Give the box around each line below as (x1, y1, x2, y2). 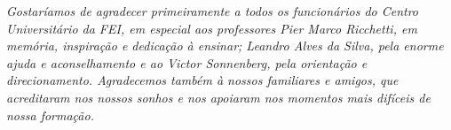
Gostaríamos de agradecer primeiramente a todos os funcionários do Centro (6, 2, 419, 19)
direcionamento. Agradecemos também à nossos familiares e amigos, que (6, 71, 399, 89)
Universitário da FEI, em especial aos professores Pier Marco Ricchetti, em (6, 19, 417, 37)
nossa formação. (6, 105, 94, 124)
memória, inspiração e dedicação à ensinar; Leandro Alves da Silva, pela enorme (6, 36, 444, 55)
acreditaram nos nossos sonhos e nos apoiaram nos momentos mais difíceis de (6, 88, 431, 106)
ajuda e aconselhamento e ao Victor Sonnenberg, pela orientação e (6, 53, 368, 72)
